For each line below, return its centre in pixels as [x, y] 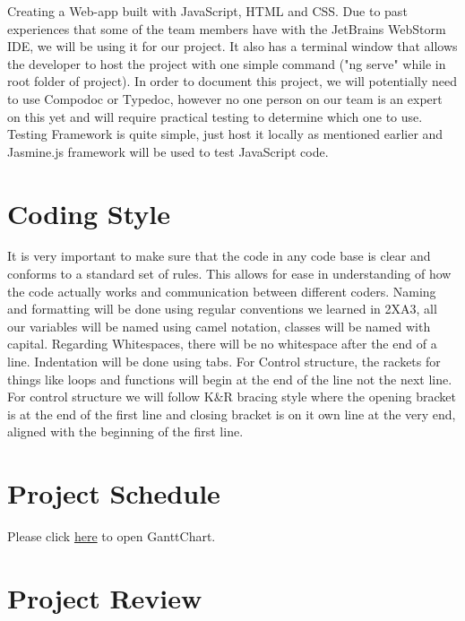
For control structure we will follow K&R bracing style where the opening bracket [232, 397]
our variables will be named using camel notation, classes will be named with [219, 326]
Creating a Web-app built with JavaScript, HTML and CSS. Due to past [207, 11]
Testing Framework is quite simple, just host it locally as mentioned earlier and [225, 134]
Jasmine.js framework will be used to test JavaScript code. [168, 151]
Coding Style [89, 213]
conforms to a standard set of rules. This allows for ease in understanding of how [229, 274]
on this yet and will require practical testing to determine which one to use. [215, 116]
